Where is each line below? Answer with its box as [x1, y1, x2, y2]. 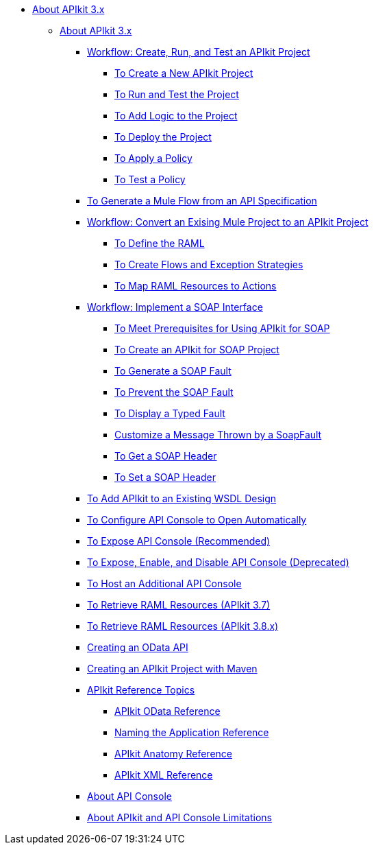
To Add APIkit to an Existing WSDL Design [87, 493, 277, 504]
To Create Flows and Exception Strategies [114, 259, 303, 270]
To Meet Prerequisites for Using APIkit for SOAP [114, 322, 330, 334]
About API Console [87, 790, 172, 802]
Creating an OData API [87, 641, 188, 653]
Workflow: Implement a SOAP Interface [87, 301, 263, 313]
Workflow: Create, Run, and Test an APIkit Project [87, 46, 310, 58]
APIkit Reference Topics [87, 684, 195, 696]
